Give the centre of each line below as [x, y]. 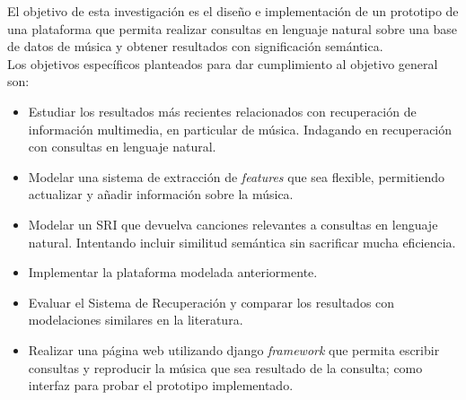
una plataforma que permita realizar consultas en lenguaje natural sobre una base [233, 28]
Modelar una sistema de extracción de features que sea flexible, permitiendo [236, 176]
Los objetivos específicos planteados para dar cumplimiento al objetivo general [223, 63]
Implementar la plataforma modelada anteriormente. [173, 272]
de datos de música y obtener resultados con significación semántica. [195, 46]
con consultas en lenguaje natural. [122, 147]
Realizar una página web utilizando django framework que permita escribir [234, 349]
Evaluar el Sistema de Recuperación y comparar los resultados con [211, 302]
